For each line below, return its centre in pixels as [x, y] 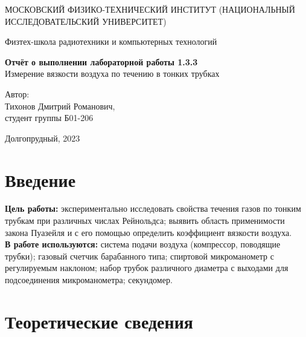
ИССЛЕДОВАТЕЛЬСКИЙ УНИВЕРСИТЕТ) [86, 21]
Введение [40, 179]
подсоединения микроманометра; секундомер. [89, 280]
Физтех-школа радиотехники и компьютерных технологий [111, 41]
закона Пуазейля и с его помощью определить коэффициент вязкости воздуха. [148, 232]
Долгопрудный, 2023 [43, 138]
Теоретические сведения [99, 321]
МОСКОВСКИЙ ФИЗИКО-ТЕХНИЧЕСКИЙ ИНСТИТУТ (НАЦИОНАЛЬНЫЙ [150, 9]
